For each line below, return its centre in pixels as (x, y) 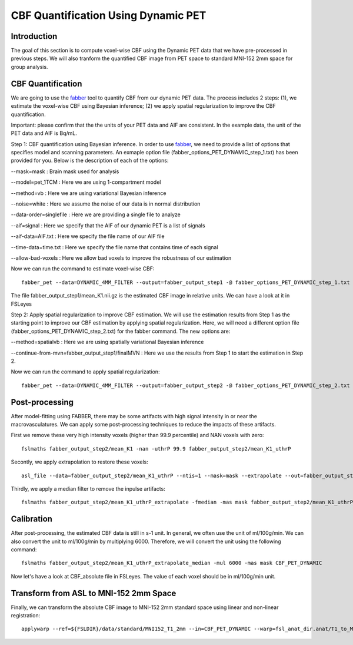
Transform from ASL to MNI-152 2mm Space (94, 593)
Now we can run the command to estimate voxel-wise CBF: (83, 269)
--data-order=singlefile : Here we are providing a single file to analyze (96, 214)
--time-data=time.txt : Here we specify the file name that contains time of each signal (114, 247)
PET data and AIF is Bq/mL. (44, 133)
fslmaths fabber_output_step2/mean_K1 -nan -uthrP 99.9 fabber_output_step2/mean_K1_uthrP (156, 449)
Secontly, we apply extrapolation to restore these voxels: (79, 462)
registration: (26, 616)
